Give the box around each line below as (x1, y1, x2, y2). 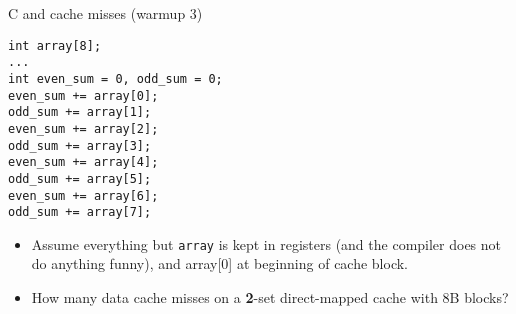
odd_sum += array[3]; (8, 138, 152, 153)
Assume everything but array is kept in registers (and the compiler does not (31, 233, 502, 254)
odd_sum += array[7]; (8, 205, 152, 220)
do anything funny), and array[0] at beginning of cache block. (31, 253, 409, 274)
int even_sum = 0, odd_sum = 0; (8, 71, 223, 86)
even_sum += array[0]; (8, 88, 159, 103)
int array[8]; (8, 38, 102, 53)
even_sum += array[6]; (8, 188, 159, 203)
